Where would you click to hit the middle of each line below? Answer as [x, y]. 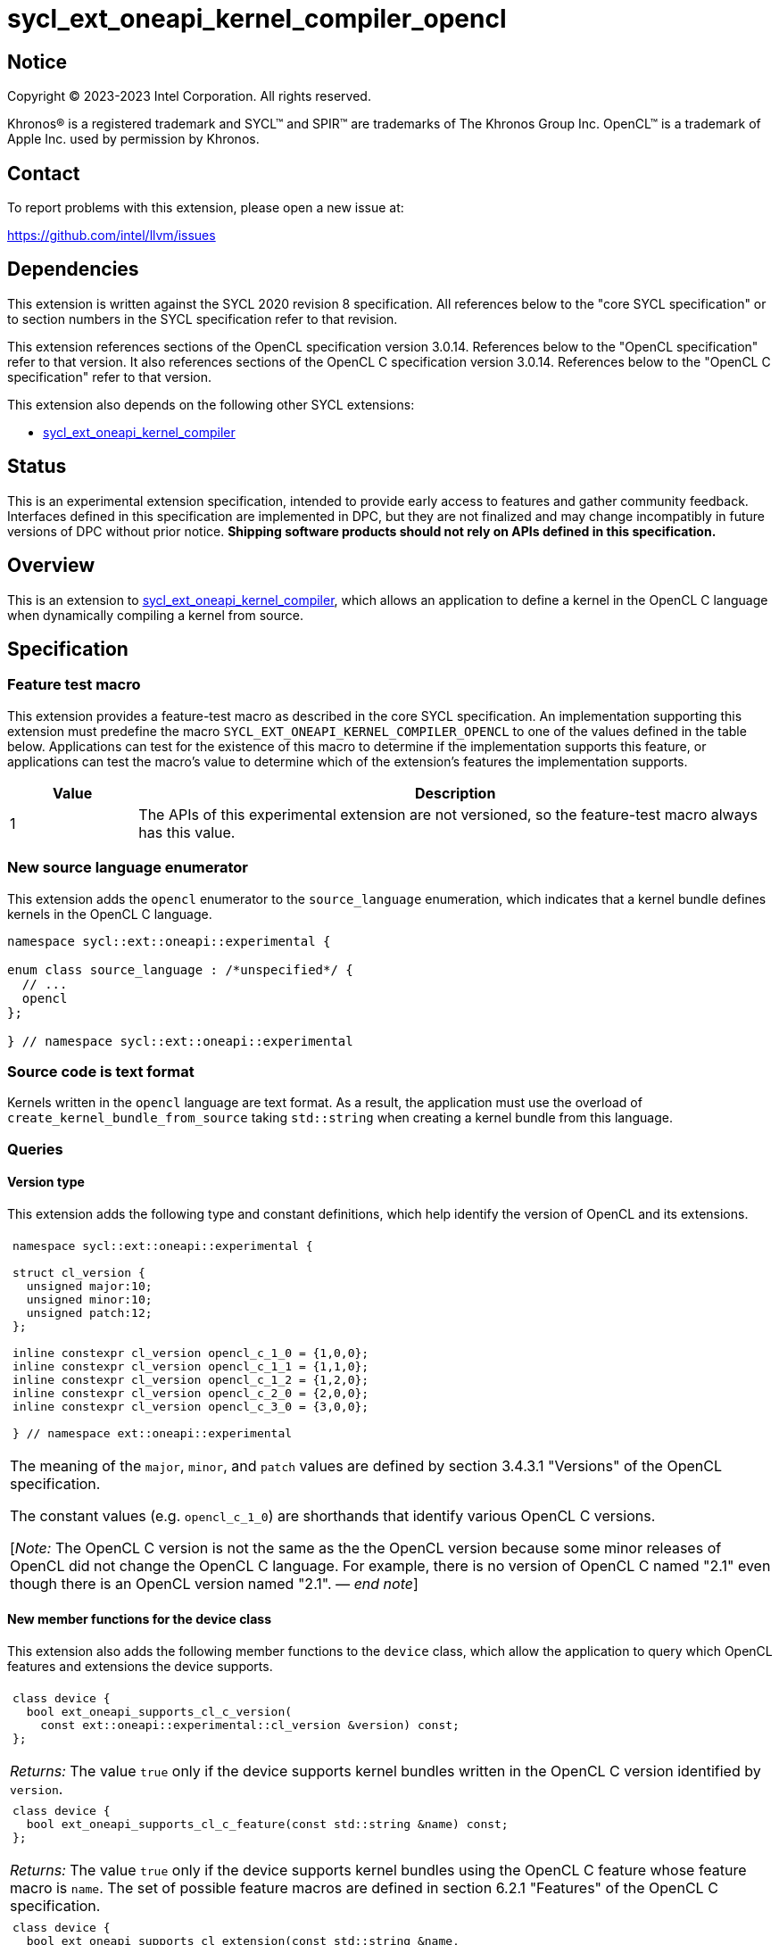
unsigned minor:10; [89, 1299]
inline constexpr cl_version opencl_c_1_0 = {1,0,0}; [191, 1353]
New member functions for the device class [139, 1619]
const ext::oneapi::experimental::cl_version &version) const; [250, 1726]
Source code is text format [101, 1071]
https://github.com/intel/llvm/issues [112, 236]
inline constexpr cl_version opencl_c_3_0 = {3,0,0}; [191, 1406]
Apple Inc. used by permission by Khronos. [133, 139]
